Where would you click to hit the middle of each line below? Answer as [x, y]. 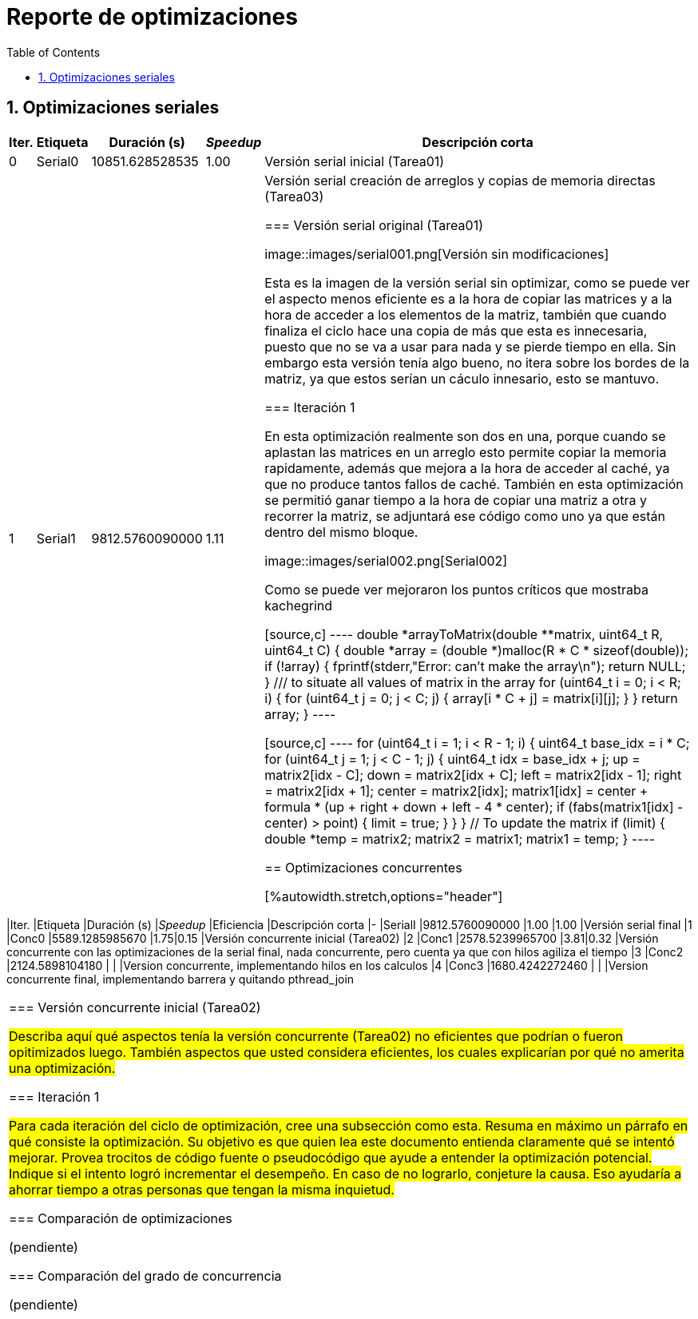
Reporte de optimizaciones [152, 17]
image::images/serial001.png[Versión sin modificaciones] [437, 254]
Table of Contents [54, 52]
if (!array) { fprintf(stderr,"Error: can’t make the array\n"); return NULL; [475, 666]
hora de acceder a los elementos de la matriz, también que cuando [466, 314]
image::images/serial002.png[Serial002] [386, 560]
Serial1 [56, 538]
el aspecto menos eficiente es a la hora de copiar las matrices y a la [468, 298]
